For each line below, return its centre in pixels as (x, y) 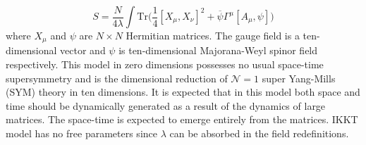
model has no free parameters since (81, 133)
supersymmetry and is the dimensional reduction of (117, 78)
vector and (83, 50)
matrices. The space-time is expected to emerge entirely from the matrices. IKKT (182, 119)
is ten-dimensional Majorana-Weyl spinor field (218, 50)
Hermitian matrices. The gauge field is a (213, 35)
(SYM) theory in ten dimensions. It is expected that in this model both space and (183, 92)
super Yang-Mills (299, 78)
